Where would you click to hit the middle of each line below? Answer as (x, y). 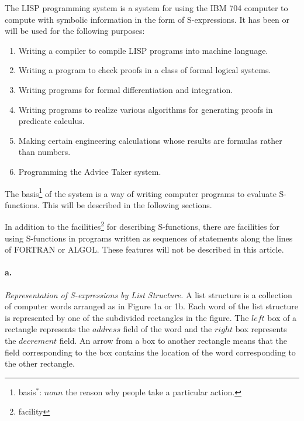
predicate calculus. (51, 121)
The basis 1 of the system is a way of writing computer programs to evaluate (141, 192)
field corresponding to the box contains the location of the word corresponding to (150, 352)
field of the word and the (167, 329)
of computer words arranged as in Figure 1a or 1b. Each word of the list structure (151, 306)
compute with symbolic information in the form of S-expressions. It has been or (147, 19)
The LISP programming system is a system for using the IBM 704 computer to (146, 8)
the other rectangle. (40, 363)
